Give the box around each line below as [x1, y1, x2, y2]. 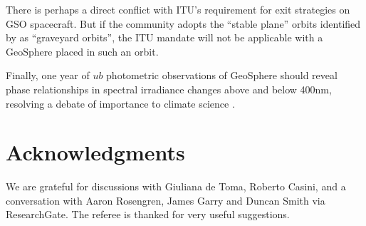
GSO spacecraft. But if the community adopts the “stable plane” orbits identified [6, 16, 361, 31]
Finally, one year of [6, 68, 90, 83]
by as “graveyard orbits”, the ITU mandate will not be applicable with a [6, 30, 323, 45]
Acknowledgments [6, 138, 185, 167]
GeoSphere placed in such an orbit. [6, 43, 159, 58]
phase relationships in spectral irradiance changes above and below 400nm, [6, 81, 332, 96]
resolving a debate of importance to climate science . [6, 96, 235, 111]
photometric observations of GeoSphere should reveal [106, 68, 338, 83]
